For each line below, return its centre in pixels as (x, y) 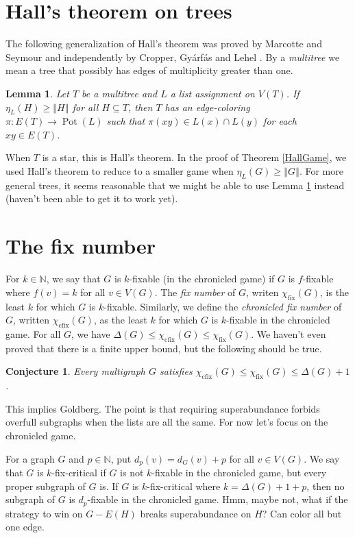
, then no (326, 486)
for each (280, 121)
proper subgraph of (46, 486)
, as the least (120, 320)
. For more (321, 171)
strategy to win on (44, 513)
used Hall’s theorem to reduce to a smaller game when (120, 171)
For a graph (30, 458)
